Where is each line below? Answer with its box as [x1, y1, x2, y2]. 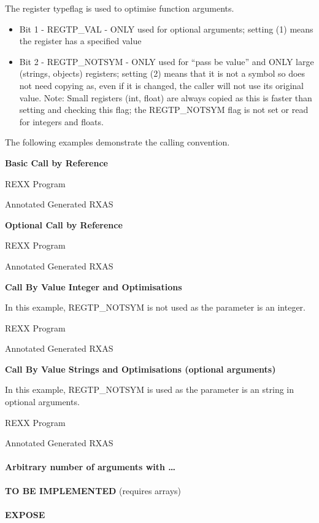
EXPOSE [5, 508, 45, 521]
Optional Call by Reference [5, 218, 123, 231]
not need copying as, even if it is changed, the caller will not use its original [19, 79, 304, 91]
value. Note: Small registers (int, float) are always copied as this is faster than [19, 91, 312, 104]
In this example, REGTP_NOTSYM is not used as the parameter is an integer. [5, 301, 306, 314]
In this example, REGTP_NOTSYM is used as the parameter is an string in [5, 383, 294, 396]
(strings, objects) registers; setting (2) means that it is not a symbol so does [19, 67, 306, 80]
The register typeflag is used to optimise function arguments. [5, 2, 234, 14]
